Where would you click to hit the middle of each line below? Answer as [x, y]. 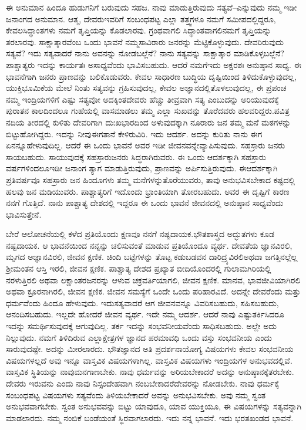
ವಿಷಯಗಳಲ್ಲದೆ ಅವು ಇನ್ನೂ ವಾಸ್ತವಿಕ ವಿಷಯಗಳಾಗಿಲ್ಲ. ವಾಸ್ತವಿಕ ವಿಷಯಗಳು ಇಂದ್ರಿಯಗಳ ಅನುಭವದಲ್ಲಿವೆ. [149, 360]
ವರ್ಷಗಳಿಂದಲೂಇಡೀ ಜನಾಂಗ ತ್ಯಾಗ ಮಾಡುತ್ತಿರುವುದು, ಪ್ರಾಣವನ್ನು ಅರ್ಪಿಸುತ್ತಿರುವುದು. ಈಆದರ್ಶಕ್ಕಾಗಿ [142, 168]
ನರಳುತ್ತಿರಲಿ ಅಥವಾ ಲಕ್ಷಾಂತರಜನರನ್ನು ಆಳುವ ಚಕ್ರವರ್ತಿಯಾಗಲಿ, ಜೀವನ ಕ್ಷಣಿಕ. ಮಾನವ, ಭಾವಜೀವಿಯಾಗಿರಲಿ [153, 280]
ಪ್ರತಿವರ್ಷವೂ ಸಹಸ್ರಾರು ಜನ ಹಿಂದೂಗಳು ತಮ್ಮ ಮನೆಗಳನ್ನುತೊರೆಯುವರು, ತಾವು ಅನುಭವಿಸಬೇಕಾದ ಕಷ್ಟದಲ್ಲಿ [151, 179]
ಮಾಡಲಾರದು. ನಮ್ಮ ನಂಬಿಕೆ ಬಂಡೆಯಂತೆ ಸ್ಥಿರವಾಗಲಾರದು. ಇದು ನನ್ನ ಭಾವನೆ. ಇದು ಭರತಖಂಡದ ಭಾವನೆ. [150, 417]
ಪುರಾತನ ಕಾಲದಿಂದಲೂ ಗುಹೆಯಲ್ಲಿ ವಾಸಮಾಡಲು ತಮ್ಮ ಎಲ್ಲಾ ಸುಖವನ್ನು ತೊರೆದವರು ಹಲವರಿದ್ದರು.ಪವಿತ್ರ [148, 111]
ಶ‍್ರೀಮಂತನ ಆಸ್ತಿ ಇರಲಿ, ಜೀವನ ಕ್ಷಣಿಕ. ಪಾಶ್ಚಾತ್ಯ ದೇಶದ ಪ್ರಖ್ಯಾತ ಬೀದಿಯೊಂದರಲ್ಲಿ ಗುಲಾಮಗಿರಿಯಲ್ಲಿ [139, 268]
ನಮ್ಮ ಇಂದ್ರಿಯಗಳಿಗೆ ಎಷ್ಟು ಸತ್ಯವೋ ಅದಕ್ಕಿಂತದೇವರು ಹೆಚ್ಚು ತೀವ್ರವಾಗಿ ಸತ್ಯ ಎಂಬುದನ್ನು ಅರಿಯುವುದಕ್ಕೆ [142, 99]
